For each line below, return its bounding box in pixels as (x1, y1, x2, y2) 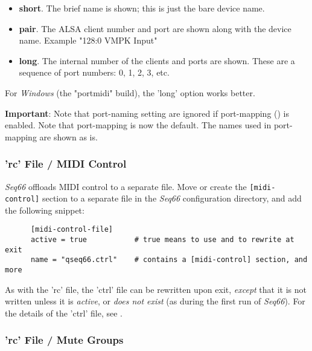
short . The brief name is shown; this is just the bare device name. (19, 2, 265, 14)
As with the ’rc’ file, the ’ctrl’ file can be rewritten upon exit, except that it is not (5, 283, 307, 295)
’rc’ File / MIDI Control (5, 156, 127, 171)
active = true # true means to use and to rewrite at (30, 235, 294, 244)
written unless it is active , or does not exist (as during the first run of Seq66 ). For (5, 295, 305, 307)
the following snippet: (5, 203, 84, 216)
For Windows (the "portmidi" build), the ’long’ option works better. (5, 86, 255, 99)
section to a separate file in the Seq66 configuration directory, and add (42, 192, 302, 205)
